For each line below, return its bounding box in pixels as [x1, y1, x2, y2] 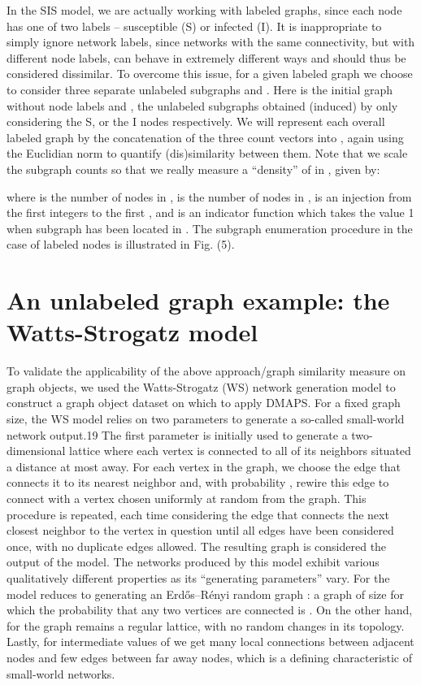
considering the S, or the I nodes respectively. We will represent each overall [7, 113, 385, 130]
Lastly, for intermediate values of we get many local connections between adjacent [7, 633, 414, 650]
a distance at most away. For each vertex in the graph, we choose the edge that [7, 457, 401, 475]
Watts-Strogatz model [7, 315, 258, 349]
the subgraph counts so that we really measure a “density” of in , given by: [7, 160, 380, 177]
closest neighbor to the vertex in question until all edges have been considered [7, 522, 394, 539]
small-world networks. [7, 665, 115, 682]
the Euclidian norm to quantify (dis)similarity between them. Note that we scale [7, 145, 408, 162]
